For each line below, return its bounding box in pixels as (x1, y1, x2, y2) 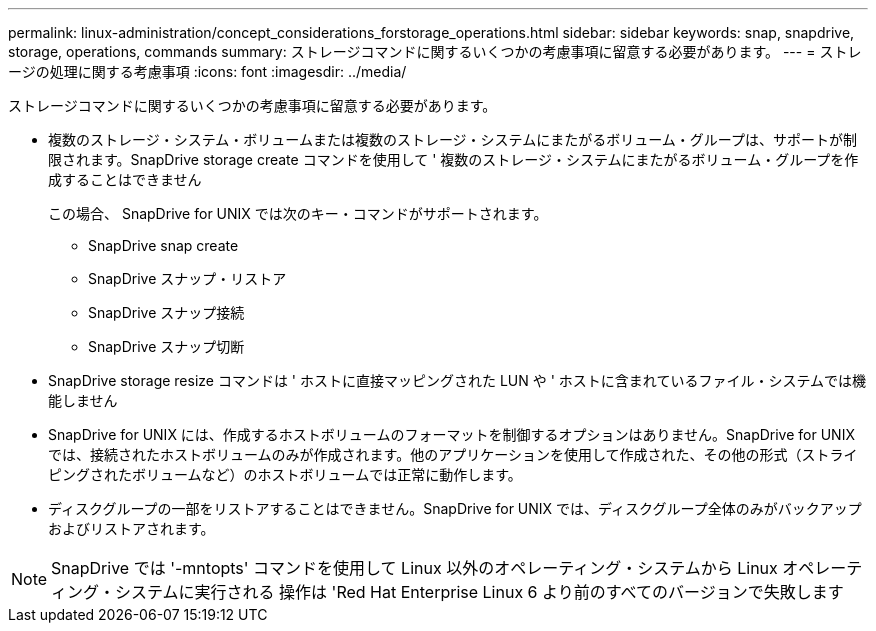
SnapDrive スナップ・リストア (88, 270, 287, 287)
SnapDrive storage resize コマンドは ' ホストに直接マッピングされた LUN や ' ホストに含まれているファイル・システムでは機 (48, 372, 866, 389)
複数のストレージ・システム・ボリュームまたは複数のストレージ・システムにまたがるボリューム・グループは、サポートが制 (48, 131, 857, 148)
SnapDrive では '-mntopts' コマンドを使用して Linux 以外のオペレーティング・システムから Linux (51, 558, 778, 578)
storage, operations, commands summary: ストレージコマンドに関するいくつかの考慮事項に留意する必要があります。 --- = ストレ (8, 43, 862, 60)
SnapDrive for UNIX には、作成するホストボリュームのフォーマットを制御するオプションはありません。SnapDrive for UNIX (48, 426, 855, 443)
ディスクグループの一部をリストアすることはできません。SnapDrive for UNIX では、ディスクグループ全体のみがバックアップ (48, 500, 862, 517)
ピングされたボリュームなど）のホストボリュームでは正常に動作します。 (48, 466, 522, 483)
